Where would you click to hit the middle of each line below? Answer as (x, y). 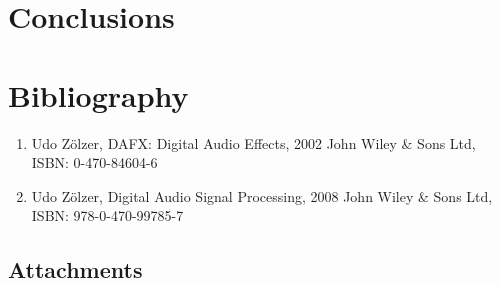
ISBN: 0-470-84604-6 (94, 162)
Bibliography (98, 94)
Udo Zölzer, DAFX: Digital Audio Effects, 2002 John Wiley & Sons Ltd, (253, 142)
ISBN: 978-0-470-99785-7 (107, 215)
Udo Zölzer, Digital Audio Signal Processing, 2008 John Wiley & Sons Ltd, (262, 195)
